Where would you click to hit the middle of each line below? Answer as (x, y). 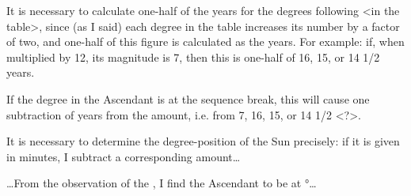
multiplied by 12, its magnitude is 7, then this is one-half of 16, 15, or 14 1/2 (193, 57)
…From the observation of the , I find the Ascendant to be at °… (162, 183)
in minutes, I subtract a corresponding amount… (124, 156)
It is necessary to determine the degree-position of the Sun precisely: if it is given (203, 141)
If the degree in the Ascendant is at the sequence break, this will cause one (188, 98)
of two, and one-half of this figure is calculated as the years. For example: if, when (205, 41)
